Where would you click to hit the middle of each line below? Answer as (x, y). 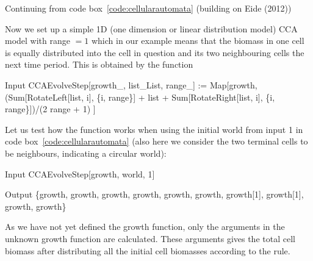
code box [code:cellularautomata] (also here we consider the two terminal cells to (156, 141)
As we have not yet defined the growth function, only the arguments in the (145, 227)
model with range (38, 41)
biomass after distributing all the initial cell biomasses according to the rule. (148, 250)
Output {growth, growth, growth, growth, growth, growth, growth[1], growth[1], (154, 194)
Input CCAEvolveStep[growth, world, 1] (80, 173)
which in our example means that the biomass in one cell (198, 41)
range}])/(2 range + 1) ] (50, 109)
